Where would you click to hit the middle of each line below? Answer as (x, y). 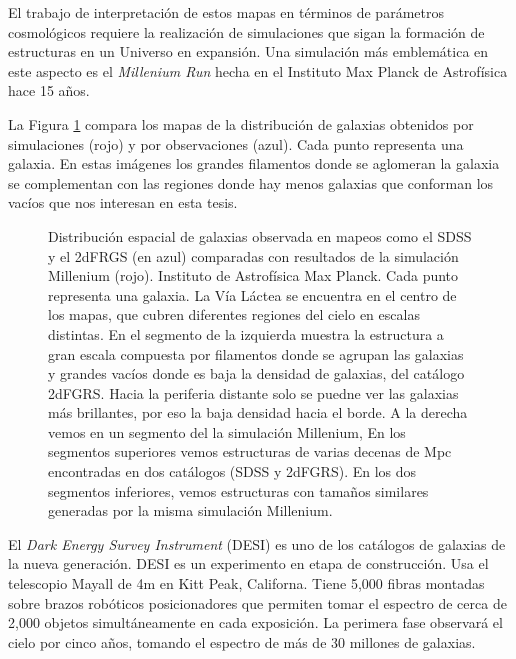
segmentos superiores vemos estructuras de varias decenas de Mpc (250, 451)
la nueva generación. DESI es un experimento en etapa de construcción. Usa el (248, 563)
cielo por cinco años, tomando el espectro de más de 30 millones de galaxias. (242, 641)
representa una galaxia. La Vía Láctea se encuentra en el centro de (252, 294)
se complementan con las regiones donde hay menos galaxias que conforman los (251, 182)
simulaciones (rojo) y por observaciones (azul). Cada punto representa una (236, 143)
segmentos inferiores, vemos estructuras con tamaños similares (238, 490)
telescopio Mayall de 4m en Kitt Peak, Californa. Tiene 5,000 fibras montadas (246, 583)
